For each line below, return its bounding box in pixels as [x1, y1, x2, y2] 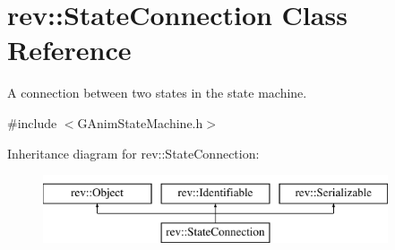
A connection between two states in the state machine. [7, 83, 307, 102]
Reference [7, 31, 132, 68]
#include [7, 113, 57, 132]
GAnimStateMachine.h [77, 113, 203, 132]
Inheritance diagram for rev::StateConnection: [7, 143, 260, 162]
